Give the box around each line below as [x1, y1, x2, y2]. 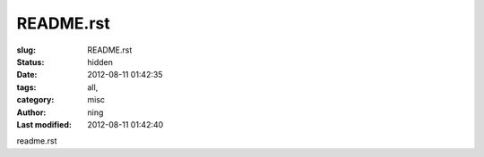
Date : [16, 70, 38, 80]
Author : [16, 107, 47, 118]
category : [16, 95, 55, 105]
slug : [16, 45, 36, 55]
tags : [16, 81, 37, 93]
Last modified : [16, 119, 72, 129]
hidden [87, 56, 114, 67]
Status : [16, 56, 45, 67]
